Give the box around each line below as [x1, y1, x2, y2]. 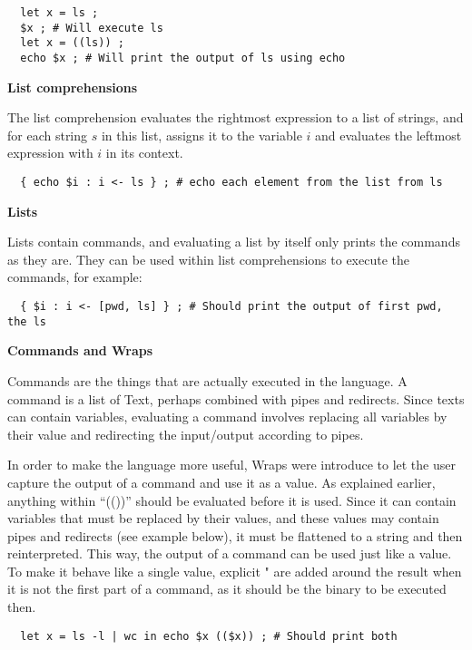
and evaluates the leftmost [315, 125, 462, 144]
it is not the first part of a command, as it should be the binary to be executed [7, 579, 447, 598]
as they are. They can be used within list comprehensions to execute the [7, 249, 409, 268]
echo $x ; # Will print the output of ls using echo [20, 51, 346, 64]
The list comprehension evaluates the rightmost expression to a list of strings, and [7, 108, 464, 127]
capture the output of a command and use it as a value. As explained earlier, [7, 472, 436, 491]
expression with [7, 143, 93, 162]
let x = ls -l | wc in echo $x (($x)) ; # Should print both [20, 629, 398, 643]
